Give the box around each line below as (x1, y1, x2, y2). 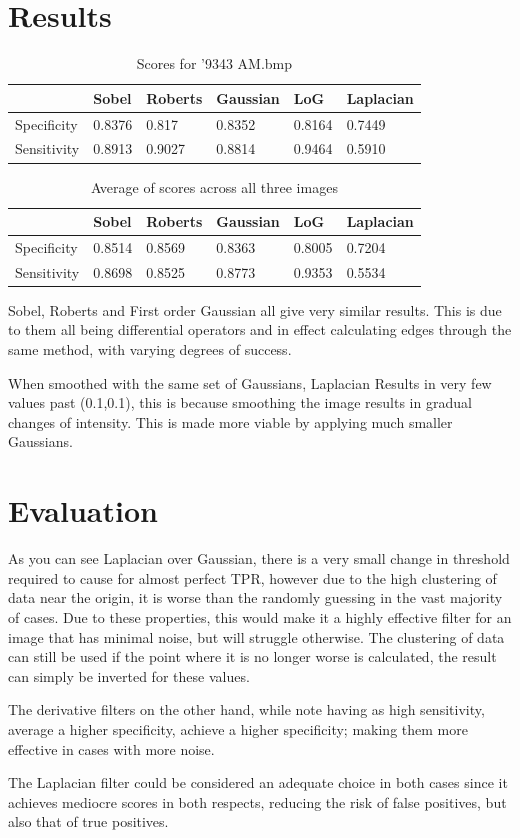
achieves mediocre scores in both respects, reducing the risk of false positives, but (8, 791, 507, 812)
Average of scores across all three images (90, 176, 338, 197)
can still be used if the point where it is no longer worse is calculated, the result (8, 646, 497, 667)
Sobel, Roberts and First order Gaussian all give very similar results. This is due (8, 299, 502, 320)
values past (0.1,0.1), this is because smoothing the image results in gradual (8, 392, 472, 413)
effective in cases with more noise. (8, 738, 215, 759)
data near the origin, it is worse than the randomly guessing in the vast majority (8, 587, 503, 608)
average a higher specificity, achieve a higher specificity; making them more (8, 718, 468, 739)
